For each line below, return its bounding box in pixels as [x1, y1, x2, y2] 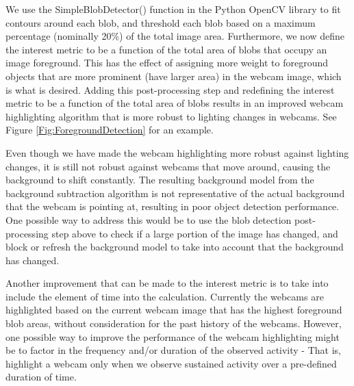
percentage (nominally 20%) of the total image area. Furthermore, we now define [5, 29, 345, 43]
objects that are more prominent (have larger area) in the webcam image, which [5, 68, 342, 83]
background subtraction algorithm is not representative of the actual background [5, 185, 345, 200]
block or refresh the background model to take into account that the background [5, 240, 344, 254]
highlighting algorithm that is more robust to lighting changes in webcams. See [5, 109, 337, 123]
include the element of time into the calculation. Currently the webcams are [5, 289, 324, 303]
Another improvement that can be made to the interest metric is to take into [5, 276, 329, 290]
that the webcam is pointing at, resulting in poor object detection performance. [5, 199, 340, 214]
